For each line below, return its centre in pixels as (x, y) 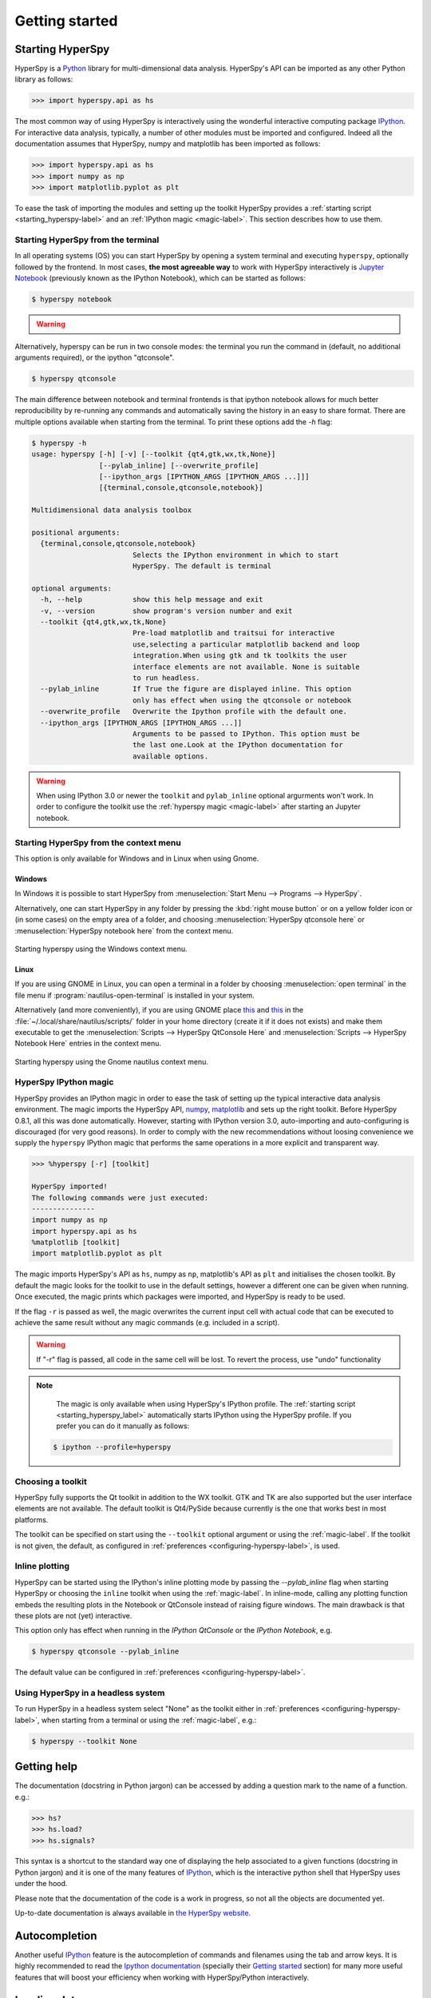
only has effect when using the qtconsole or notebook (242, 700)
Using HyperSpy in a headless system (90, 1693)
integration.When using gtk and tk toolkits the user (239, 656)
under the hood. (41, 1884)
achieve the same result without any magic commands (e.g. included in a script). (147, 1323)
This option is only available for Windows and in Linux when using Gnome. (137, 858)
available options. (170, 756)
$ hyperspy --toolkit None (84, 1741)
